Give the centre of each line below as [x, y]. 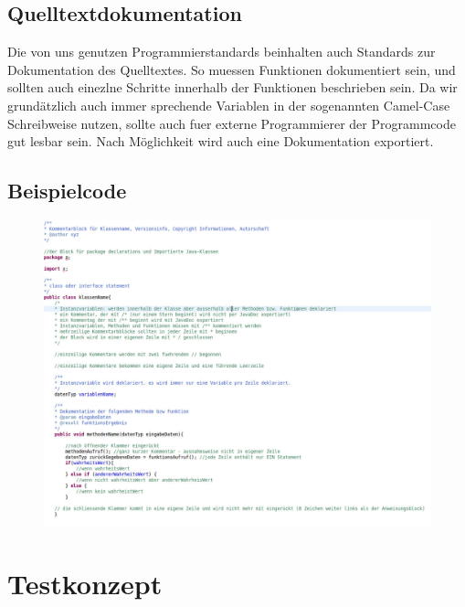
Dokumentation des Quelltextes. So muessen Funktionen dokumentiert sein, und [232, 69]
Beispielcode [67, 191]
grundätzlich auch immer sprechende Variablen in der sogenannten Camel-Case [229, 105]
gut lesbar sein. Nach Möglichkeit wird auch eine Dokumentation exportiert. [221, 141]
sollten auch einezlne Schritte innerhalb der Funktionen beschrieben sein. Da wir [232, 87]
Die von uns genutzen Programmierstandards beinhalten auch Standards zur [222, 52]
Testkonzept [85, 584]
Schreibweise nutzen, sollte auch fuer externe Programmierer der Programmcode [232, 123]
